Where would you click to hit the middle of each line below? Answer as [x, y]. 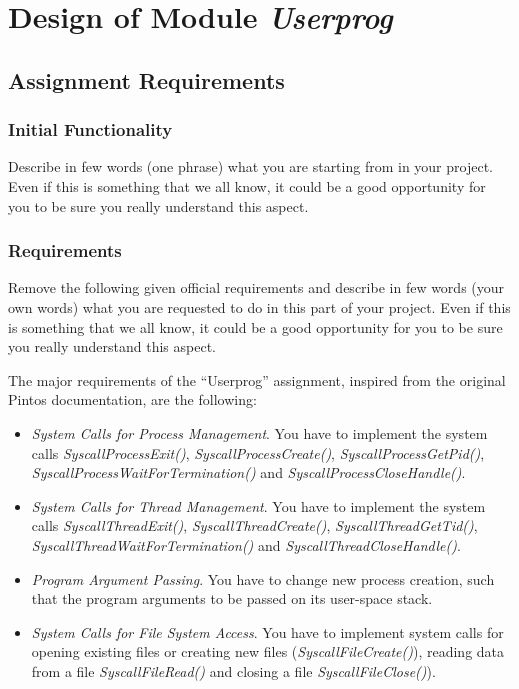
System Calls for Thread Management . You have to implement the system [258, 505]
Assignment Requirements [146, 79]
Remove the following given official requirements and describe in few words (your [256, 287]
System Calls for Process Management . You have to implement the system [259, 432]
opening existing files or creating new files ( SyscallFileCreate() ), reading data [268, 651]
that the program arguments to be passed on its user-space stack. [232, 598]
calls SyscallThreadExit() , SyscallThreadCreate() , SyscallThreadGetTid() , [254, 525]
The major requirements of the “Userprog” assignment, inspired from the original [257, 379]
